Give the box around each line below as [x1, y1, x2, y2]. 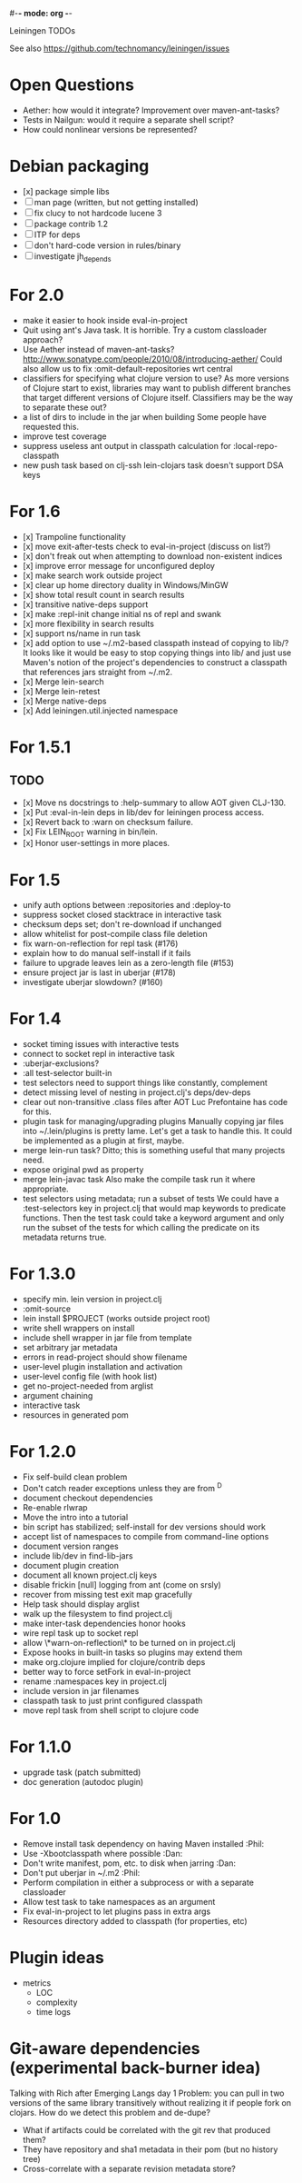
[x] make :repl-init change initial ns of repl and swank [22, 608, 222, 619]
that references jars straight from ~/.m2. [22, 666, 173, 677]
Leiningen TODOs [9, 25, 75, 35]
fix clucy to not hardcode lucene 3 [34, 207, 162, 218]
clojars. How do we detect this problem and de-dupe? [9, 2107, 211, 2118]
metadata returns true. [22, 1231, 107, 1243]
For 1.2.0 [9, 1441, 77, 1462]
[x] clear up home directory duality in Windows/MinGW [22, 579, 229, 590]
